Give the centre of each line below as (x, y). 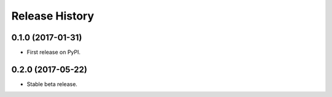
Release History (53, 16)
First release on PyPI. (54, 52)
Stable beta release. (52, 84)
